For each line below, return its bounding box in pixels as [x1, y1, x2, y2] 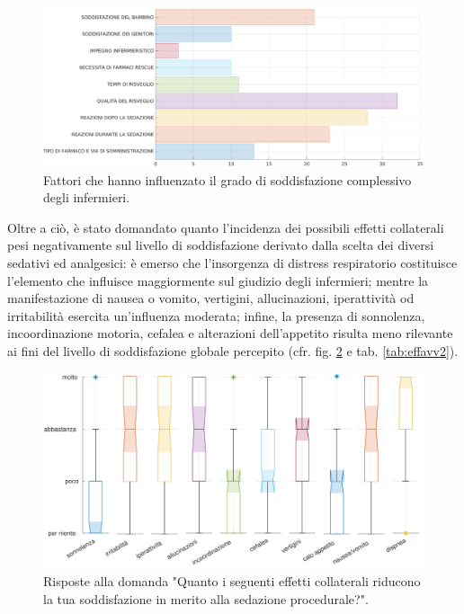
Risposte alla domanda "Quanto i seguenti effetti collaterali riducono [43, 572, 421, 591]
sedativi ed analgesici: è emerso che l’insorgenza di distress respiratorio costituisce [7, 254, 458, 272]
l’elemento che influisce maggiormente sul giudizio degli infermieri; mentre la [7, 271, 429, 289]
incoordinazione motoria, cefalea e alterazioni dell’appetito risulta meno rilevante [7, 324, 453, 343]
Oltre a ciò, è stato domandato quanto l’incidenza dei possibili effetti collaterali [7, 218, 444, 236]
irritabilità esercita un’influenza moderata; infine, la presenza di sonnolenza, [7, 306, 425, 325]
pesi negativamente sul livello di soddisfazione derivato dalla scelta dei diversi [7, 236, 434, 254]
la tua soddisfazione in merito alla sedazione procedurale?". [43, 589, 369, 608]
